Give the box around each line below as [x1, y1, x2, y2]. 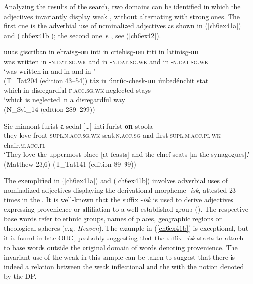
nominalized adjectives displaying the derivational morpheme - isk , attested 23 [4, 185, 236, 195]
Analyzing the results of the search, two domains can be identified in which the [4, 1, 241, 11]
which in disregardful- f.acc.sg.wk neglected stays [4, 85, 151, 95]
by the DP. [4, 271, 37, 281]
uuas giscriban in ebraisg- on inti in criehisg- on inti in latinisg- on [4, 46, 199, 57]
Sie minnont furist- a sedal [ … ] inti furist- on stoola [4, 120, 153, 131]
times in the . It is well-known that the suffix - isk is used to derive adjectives [4, 194, 233, 204]
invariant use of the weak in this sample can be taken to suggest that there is [4, 252, 235, 262]
